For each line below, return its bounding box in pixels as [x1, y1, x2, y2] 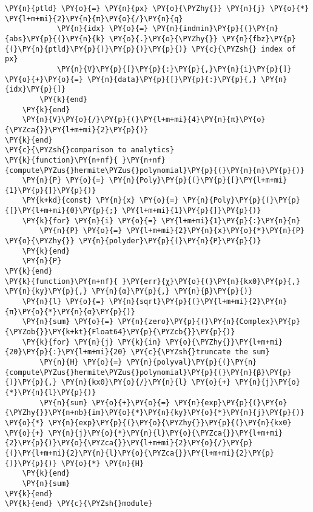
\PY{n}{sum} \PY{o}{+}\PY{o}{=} [39, 398, 170, 407]
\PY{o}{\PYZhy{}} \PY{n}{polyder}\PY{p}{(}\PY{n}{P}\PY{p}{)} [5, 237, 261, 246]
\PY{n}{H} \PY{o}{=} [39, 357, 123, 366]
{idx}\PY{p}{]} [5, 85, 66, 94]
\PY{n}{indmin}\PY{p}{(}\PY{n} [152, 24, 279, 33]
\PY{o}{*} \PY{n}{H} [61, 459, 144, 468]
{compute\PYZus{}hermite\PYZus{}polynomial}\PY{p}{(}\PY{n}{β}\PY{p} [5, 368, 292, 377]
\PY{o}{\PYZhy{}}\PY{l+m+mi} [165, 337, 283, 346]
